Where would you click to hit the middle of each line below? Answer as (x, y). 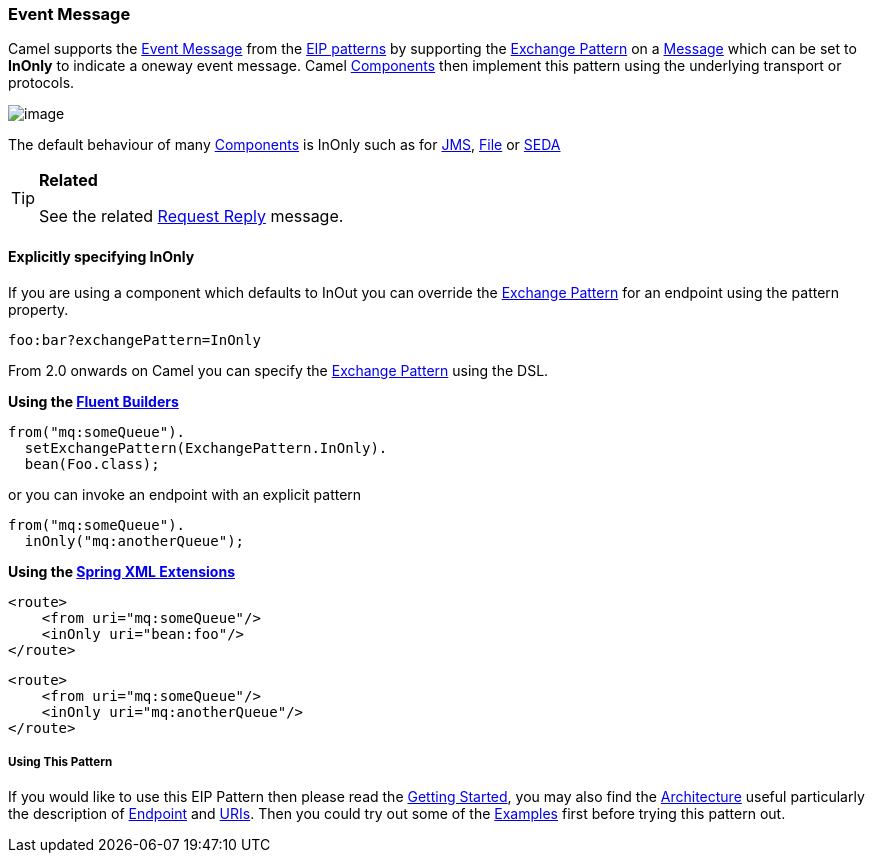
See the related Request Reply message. (191, 216)
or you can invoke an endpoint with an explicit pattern (185, 494)
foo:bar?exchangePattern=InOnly (134, 339)
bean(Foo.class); (92, 463)
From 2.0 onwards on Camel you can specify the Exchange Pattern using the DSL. (278, 370)
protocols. (41, 83)
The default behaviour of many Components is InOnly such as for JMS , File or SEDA (284, 145)
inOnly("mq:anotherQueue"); (134, 540)
